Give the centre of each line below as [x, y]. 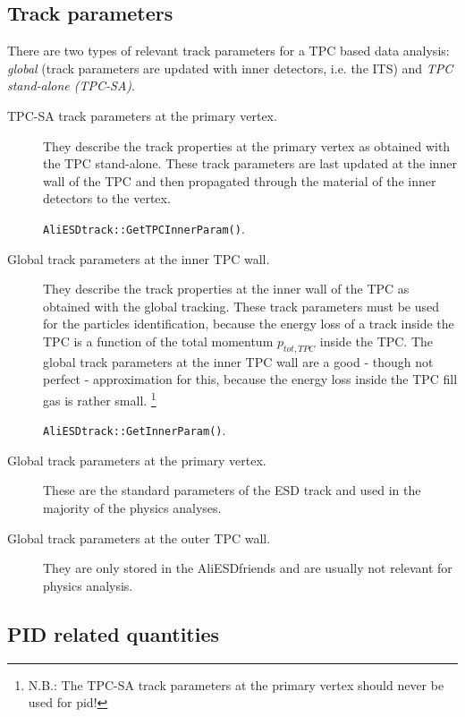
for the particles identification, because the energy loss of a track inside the [249, 324]
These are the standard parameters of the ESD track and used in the [232, 490]
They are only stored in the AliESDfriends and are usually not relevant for [248, 568]
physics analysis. [88, 585]
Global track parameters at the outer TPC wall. [139, 538]
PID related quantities [114, 633]
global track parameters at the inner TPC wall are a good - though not [238, 361]
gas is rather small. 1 [100, 398]
